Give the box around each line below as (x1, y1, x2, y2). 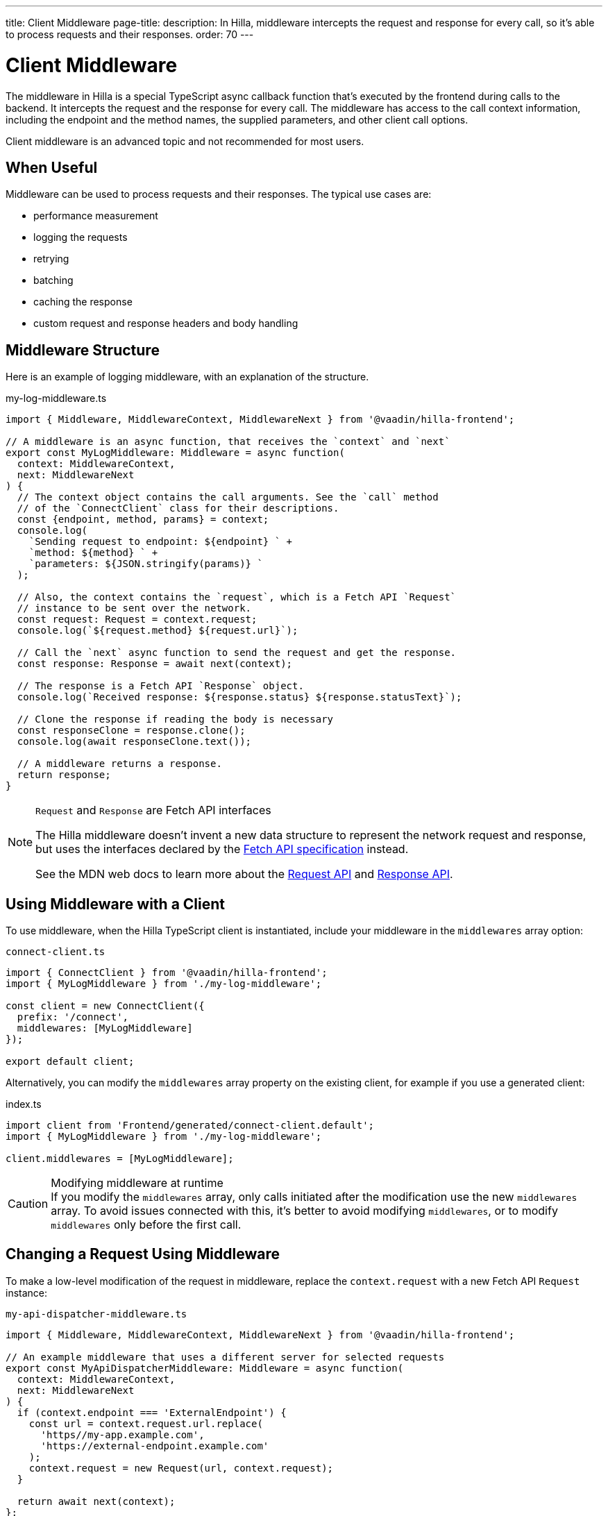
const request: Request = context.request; (17, 614, 257, 625)
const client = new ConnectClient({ (6, 1000, 205, 1012)
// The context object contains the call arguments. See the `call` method (17, 491, 439, 503)
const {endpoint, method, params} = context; (17, 514, 269, 525)
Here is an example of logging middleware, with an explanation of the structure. (6, 371, 369, 383)
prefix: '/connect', (17, 1011, 129, 1023)
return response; (17, 769, 111, 781)
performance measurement (33, 210, 158, 222)
